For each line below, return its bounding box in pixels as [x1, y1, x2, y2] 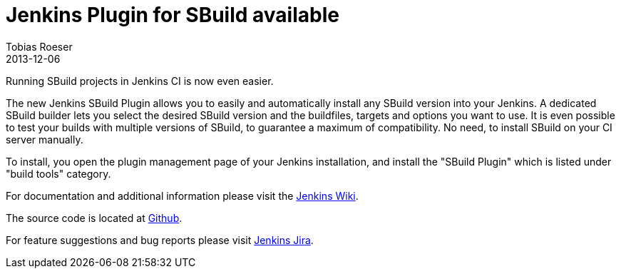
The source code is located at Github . [6, 211, 183, 224]
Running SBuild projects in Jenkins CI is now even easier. [6, 74, 274, 87]
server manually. [6, 133, 83, 146]
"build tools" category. [6, 167, 111, 180]
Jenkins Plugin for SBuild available [6, 3, 339, 27]
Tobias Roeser [6, 40, 73, 53]
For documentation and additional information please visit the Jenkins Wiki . [6, 189, 359, 202]
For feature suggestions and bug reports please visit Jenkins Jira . [6, 233, 314, 246]
